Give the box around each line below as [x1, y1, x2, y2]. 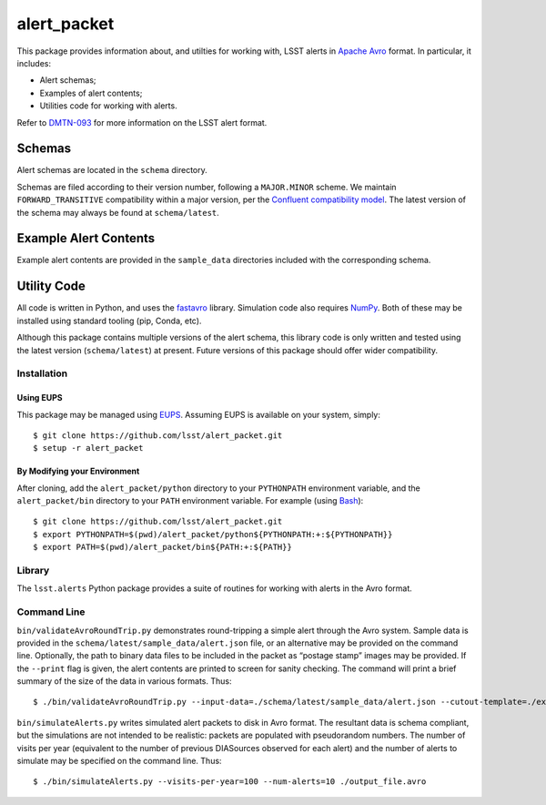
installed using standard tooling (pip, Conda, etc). [16, 315, 202, 326]
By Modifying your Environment [16, 465, 140, 477]
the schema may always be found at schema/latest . [16, 207, 220, 218]
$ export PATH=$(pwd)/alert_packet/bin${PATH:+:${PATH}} [33, 542, 293, 553]
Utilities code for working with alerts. [39, 100, 177, 111]
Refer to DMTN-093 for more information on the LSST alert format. [16, 117, 268, 127]
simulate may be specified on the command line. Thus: [16, 756, 222, 767]
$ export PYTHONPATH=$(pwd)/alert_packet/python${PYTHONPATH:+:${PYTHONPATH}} [33, 529, 393, 539]
